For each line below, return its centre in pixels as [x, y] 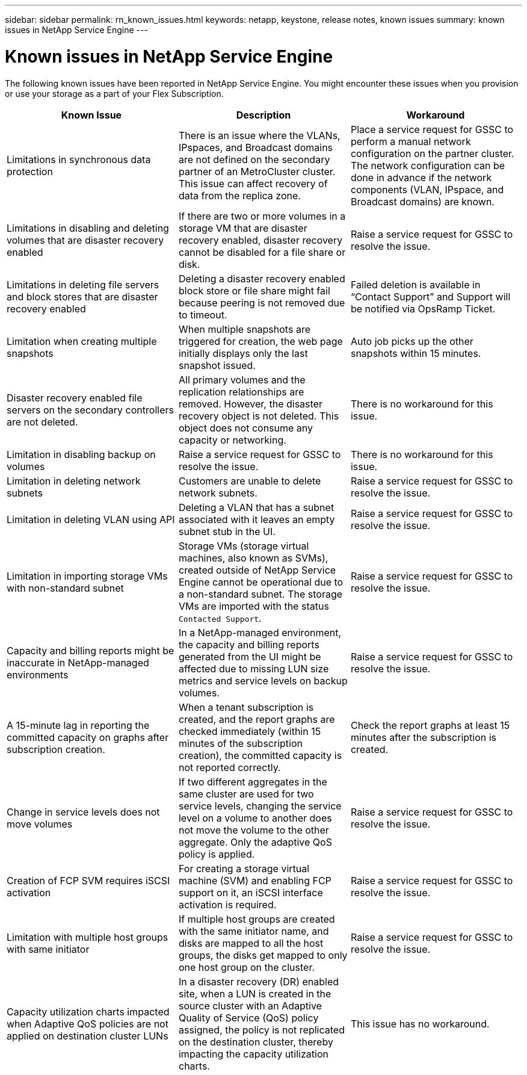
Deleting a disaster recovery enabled [262, 278]
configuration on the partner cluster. [432, 153]
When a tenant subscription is [246, 707]
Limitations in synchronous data [79, 159]
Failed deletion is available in [415, 284]
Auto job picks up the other [412, 341]
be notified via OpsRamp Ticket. [423, 308]
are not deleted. [42, 422]
